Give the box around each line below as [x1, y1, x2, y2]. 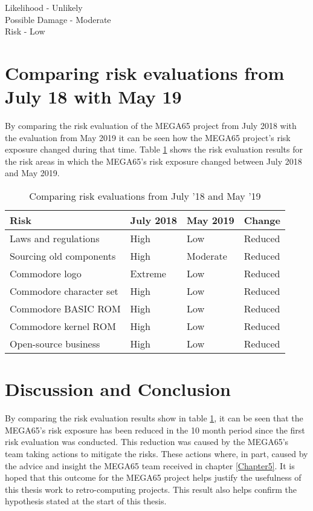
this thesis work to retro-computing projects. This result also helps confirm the [5, 483, 297, 495]
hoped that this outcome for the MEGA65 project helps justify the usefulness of [5, 471, 302, 484]
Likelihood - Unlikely [5, 1, 83, 13]
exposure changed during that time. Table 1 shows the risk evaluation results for [5, 143, 303, 156]
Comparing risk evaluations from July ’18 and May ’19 [29, 189, 261, 203]
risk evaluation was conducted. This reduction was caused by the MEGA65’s [5, 435, 289, 448]
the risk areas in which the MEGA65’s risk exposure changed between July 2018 [5, 154, 302, 167]
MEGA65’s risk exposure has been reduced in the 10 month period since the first [5, 423, 305, 436]
